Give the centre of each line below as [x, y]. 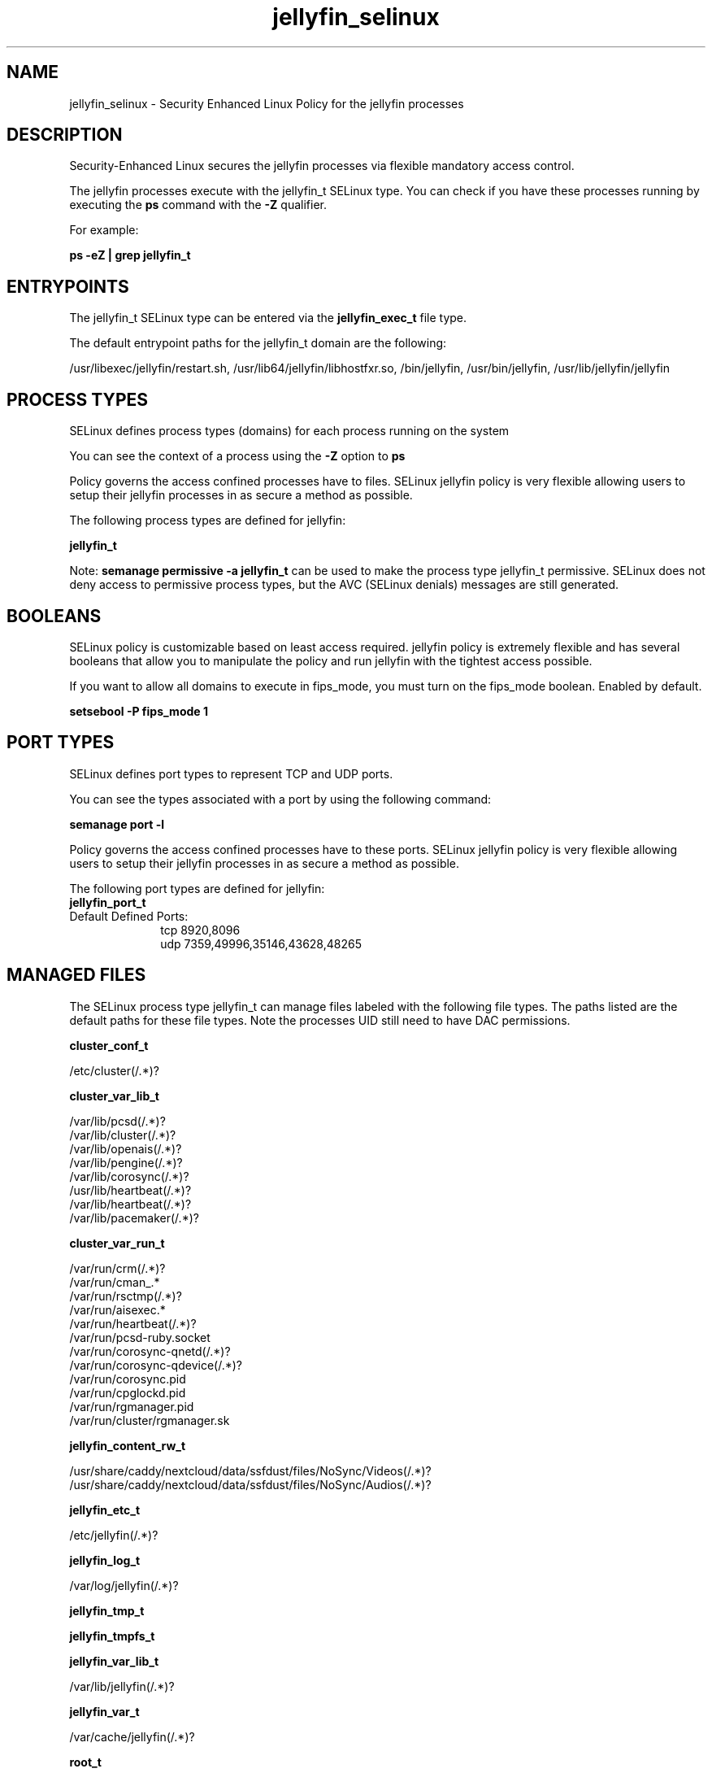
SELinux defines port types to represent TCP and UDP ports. [231, 773]
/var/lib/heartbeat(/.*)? [130, 1204]
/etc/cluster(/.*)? [114, 1070]
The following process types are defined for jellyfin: [208, 521]
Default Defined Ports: [129, 916]
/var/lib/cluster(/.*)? [123, 1135]
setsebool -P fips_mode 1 [139, 711]
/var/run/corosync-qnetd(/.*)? [150, 1351]
